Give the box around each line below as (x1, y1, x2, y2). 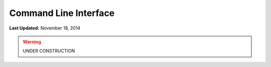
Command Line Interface (9, 7, 115, 18)
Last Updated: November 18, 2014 (9, 25, 80, 31)
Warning (23, 38, 41, 44)
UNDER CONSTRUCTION (23, 48, 75, 54)
